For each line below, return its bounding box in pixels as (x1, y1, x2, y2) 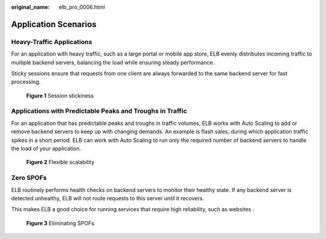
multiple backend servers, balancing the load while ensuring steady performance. (11, 59, 215, 66)
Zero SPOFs (11, 174, 47, 182)
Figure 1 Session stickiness (26, 92, 94, 99)
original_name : (11, 4, 50, 10)
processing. (11, 78, 41, 86)
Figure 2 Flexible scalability (26, 159, 95, 166)
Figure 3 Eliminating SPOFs (26, 219, 95, 226)
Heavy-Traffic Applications (11, 37, 92, 46)
